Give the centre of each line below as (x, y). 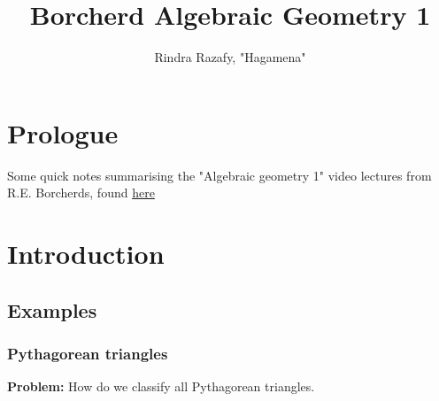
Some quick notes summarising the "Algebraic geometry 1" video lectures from (219, 175)
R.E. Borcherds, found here (81, 193)
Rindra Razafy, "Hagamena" (230, 57)
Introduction (86, 254)
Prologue (63, 132)
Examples (52, 309)
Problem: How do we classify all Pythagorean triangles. (161, 386)
